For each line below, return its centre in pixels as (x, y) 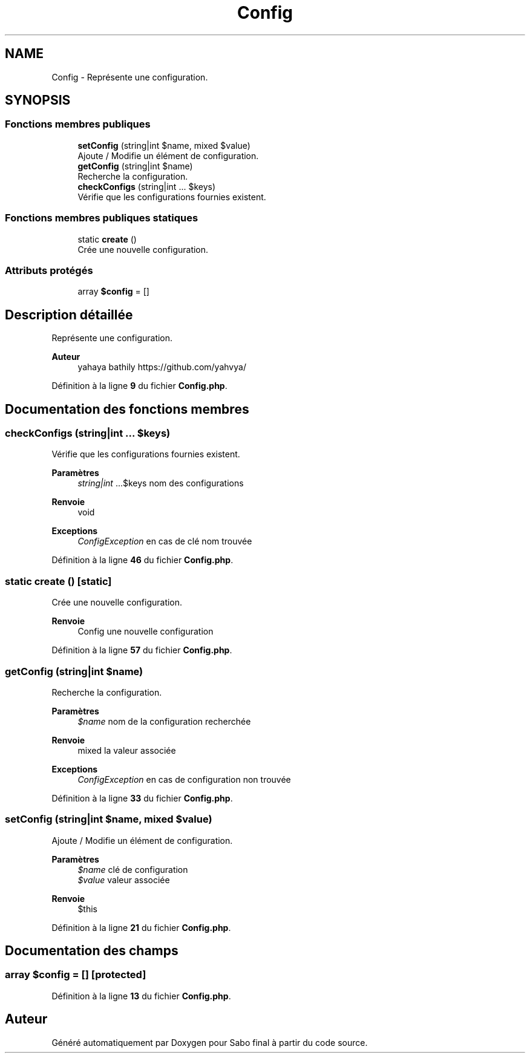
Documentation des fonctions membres (127, 409)
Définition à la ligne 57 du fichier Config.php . (142, 650)
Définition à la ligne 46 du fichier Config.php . (142, 560)
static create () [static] (58, 581)
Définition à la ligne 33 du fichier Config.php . (142, 798)
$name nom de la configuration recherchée (164, 721)
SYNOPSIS (38, 100)
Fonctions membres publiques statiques (102, 218)
